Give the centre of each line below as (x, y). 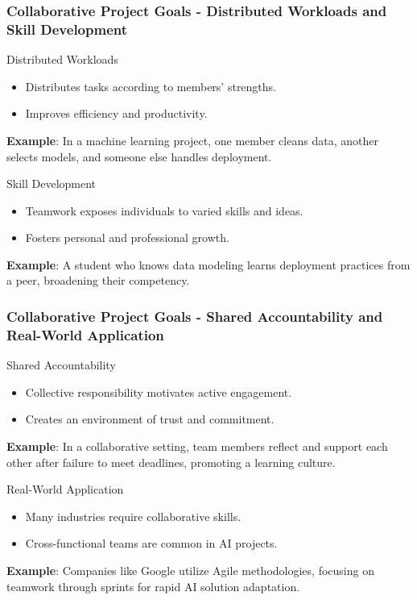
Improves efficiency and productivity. (116, 113)
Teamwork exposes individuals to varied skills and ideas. (164, 210)
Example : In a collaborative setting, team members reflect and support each (197, 446)
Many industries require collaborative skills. (133, 516)
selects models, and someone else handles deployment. (139, 156)
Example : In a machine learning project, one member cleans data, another (192, 140)
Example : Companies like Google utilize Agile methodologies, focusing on (190, 570)
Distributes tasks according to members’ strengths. (151, 86)
